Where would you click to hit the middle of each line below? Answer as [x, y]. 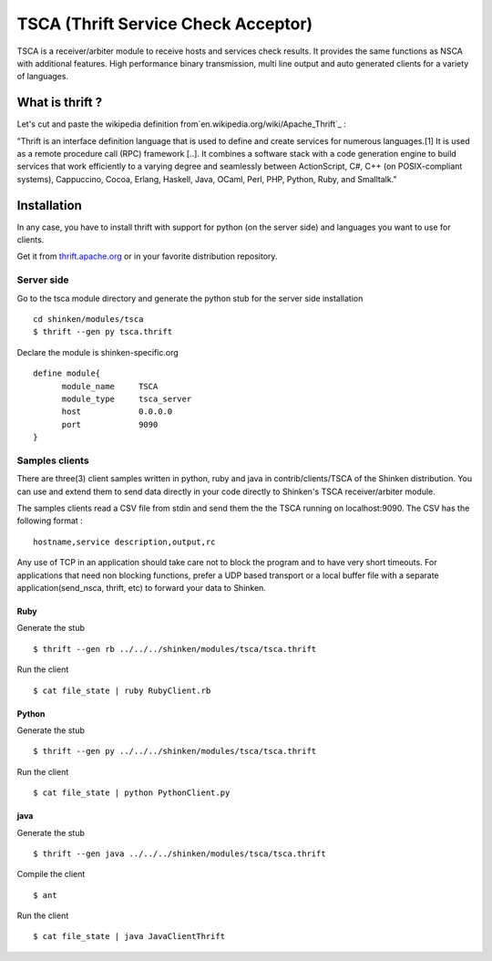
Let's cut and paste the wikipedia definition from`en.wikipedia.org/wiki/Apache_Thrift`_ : [181, 124]
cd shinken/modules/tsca [88, 320]
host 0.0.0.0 [117, 412]
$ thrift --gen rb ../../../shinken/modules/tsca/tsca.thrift [175, 649]
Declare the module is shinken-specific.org [98, 352]
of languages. [42, 77]
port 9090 [110, 424]
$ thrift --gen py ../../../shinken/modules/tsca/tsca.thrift [175, 751]
